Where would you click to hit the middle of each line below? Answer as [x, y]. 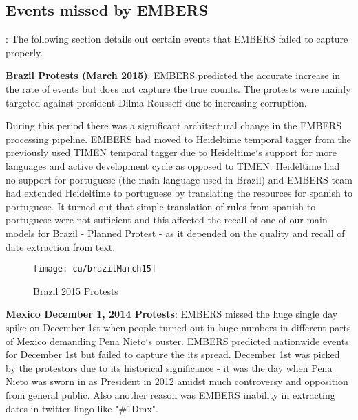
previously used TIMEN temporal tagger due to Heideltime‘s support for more [171, 152]
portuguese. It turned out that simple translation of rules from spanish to [161, 206]
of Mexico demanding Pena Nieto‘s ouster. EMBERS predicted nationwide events [177, 341]
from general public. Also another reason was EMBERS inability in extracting [170, 394]
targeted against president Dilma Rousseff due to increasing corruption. [156, 102]
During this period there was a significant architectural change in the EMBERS [173, 125]
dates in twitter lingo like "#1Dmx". [82, 408]
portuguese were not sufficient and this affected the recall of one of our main [167, 220]
